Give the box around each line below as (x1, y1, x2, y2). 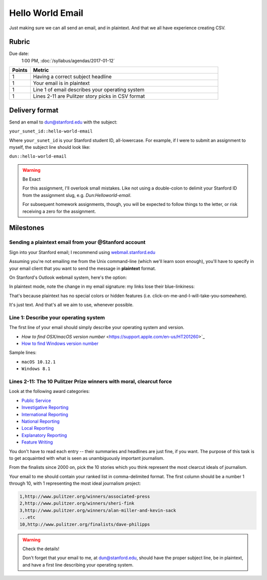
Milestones (9, 224, 44, 232)
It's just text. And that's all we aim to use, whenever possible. (9, 302, 133, 308)
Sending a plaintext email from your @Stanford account (9, 239, 146, 246)
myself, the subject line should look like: (9, 144, 91, 150)
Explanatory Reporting (21, 432, 67, 438)
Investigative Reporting (21, 404, 69, 410)
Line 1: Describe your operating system (9, 314, 105, 321)
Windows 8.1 (21, 366, 50, 372)
